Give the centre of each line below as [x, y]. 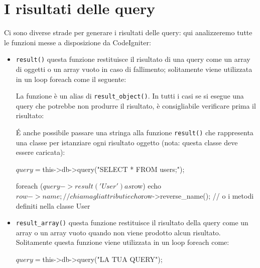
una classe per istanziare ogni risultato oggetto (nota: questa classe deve [127, 142]
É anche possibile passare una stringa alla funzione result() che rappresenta [135, 132]
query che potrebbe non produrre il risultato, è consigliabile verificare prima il [136, 105]
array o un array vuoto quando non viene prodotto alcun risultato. [118, 232]
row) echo [146, 186]
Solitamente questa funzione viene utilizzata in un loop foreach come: [122, 242]
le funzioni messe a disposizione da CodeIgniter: [78, 42]
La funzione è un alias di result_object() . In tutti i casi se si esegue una [130, 96]
